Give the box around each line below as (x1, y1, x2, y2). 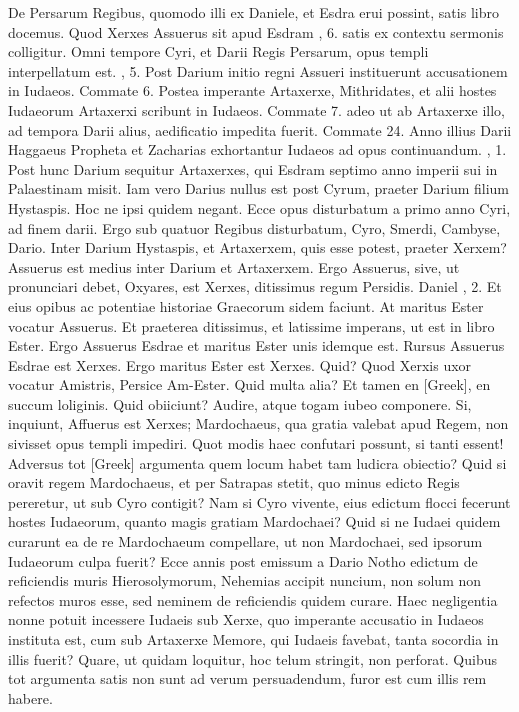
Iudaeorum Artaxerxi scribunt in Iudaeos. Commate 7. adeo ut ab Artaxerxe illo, (8, 99, 506, 120)
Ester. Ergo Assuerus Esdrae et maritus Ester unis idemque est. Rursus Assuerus (8, 335, 505, 356)
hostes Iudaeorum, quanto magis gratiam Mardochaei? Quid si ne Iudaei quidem (8, 511, 501, 532)
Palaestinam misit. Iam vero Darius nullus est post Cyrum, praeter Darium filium (8, 178, 510, 199)
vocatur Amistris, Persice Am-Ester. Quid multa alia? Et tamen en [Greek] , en (8, 374, 491, 395)
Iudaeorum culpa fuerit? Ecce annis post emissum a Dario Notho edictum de (8, 550, 478, 571)
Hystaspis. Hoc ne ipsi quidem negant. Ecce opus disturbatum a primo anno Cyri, (8, 197, 511, 218)
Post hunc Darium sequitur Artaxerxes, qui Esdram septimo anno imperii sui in (8, 158, 498, 179)
